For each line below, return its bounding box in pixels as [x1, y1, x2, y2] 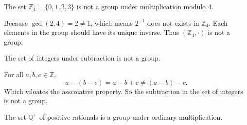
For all [4, 69, 23, 79]
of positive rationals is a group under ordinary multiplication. [39, 111, 223, 122]
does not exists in [147, 17, 199, 28]
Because [4, 17, 28, 28]
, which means [90, 17, 133, 28]
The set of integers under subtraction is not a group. [4, 53, 160, 63]
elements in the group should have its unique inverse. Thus [4, 27, 179, 37]
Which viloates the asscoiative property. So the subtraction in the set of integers [4, 86, 243, 96]
